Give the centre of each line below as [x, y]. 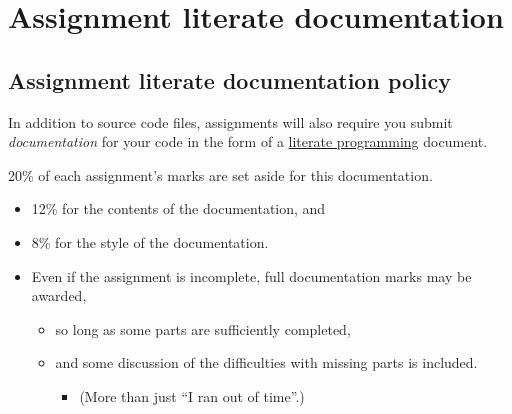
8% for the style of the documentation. [150, 241]
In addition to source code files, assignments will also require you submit [230, 121]
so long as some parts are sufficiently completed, [203, 328]
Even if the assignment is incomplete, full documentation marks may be [251, 275]
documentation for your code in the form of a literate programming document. [248, 141]
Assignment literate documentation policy [229, 79]
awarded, [59, 295]
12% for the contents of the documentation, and [178, 208]
